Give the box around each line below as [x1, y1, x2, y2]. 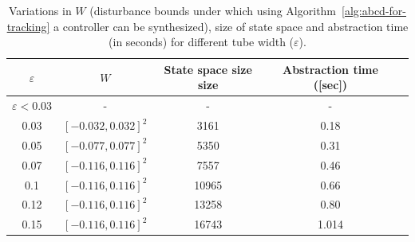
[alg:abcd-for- [342, 2, 406, 18]
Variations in [9, 2, 72, 18]
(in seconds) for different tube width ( [109, 33, 294, 50]
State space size [164, 60, 252, 77]
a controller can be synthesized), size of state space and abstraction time [53, 18, 409, 34]
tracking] [6, 18, 50, 34]
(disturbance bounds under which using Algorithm [89, 2, 337, 18]
